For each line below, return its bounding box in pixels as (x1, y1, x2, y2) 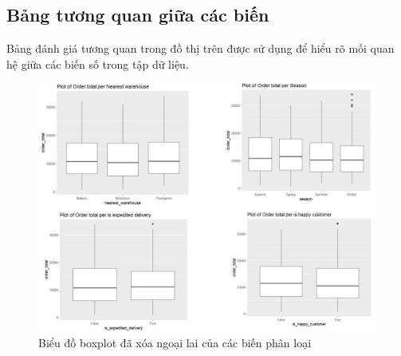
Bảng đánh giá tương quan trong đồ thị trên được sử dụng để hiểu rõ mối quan (6, 40, 395, 57)
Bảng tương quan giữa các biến (6, 2, 269, 27)
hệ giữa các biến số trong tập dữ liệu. (6, 55, 189, 72)
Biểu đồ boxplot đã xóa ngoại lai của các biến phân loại (38, 334, 312, 350)
